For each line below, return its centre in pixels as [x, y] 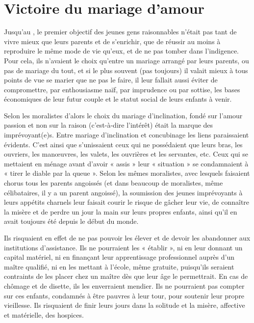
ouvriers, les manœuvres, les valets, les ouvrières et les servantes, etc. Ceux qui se [126, 154]
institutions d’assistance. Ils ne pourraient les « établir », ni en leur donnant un [123, 247]
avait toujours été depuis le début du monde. [71, 221]
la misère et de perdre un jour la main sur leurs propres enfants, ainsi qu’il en [121, 211]
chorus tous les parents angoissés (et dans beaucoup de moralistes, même [114, 183]
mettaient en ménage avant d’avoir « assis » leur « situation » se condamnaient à [126, 163]
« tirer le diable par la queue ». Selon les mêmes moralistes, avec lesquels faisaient [127, 173]
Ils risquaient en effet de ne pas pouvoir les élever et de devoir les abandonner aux [127, 238]
